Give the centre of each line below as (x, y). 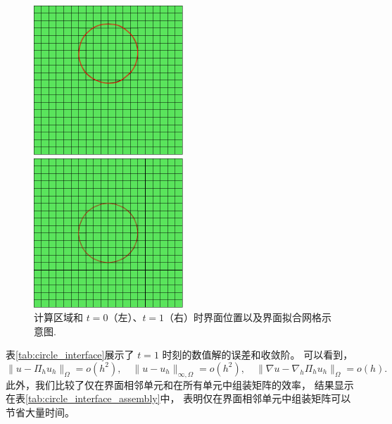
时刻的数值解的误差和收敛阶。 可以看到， (258, 355)
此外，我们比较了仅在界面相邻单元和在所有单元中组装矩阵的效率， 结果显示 (180, 384)
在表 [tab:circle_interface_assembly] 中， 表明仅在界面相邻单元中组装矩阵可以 (178, 398)
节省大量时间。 (40, 412)
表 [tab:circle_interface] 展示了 (70, 355)
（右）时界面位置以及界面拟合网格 (243, 317)
